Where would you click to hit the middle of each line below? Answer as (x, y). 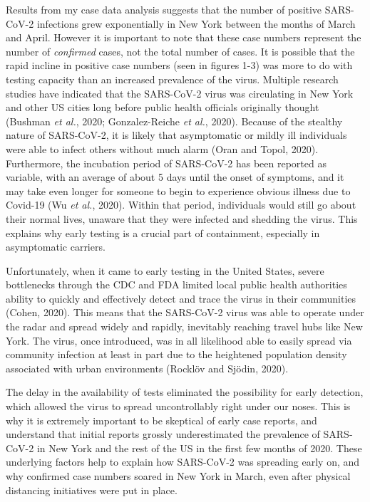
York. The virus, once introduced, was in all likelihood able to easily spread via (179, 340)
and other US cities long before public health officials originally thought (163, 107)
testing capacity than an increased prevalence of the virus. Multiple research (172, 79)
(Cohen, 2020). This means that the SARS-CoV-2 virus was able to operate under (185, 312)
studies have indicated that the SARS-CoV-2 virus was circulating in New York (180, 93)
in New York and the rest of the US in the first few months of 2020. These (199, 448)
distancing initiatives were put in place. (92, 490)
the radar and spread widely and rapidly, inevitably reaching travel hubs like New (184, 326)
